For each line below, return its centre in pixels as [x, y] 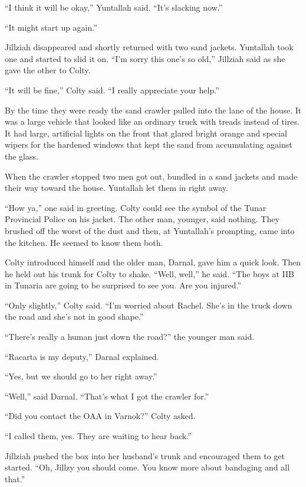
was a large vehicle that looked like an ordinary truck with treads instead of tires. [152, 121]
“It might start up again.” [51, 27]
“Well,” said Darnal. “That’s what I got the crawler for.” [107, 396]
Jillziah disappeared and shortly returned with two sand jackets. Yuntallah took [149, 47]
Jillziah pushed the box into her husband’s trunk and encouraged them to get [145, 455]
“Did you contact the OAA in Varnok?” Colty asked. [100, 416]
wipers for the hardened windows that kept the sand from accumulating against [149, 145]
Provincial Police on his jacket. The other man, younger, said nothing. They [142, 219]
